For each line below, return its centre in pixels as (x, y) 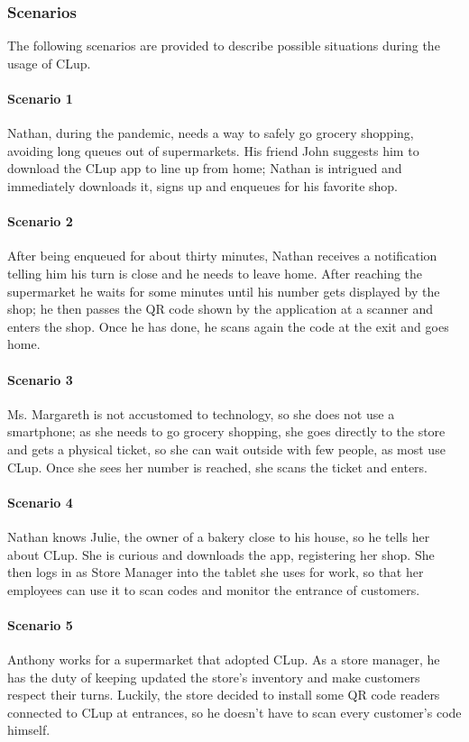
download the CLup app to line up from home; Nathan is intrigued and (205, 168)
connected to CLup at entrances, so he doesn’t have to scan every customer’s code (234, 712)
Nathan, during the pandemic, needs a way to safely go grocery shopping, (211, 133)
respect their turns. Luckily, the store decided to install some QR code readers (224, 695)
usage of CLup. (49, 63)
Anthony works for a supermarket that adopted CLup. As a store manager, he (224, 660)
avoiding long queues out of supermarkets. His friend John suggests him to (213, 150)
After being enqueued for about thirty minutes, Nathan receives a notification (222, 256)
